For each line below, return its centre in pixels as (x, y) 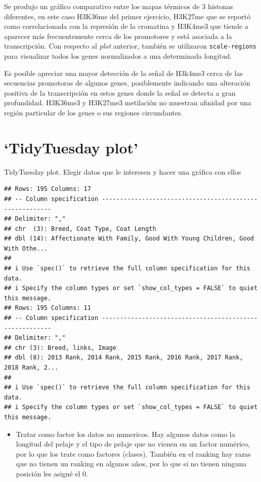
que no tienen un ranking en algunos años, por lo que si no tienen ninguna (131, 464)
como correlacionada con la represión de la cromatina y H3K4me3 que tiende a (126, 26)
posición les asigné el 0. (52, 473)
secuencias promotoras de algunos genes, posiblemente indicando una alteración (127, 83)
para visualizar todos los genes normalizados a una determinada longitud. (118, 56)
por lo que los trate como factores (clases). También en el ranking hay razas (133, 453)
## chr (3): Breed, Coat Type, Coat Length (80, 229)
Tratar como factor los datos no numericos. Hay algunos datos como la (125, 434)
